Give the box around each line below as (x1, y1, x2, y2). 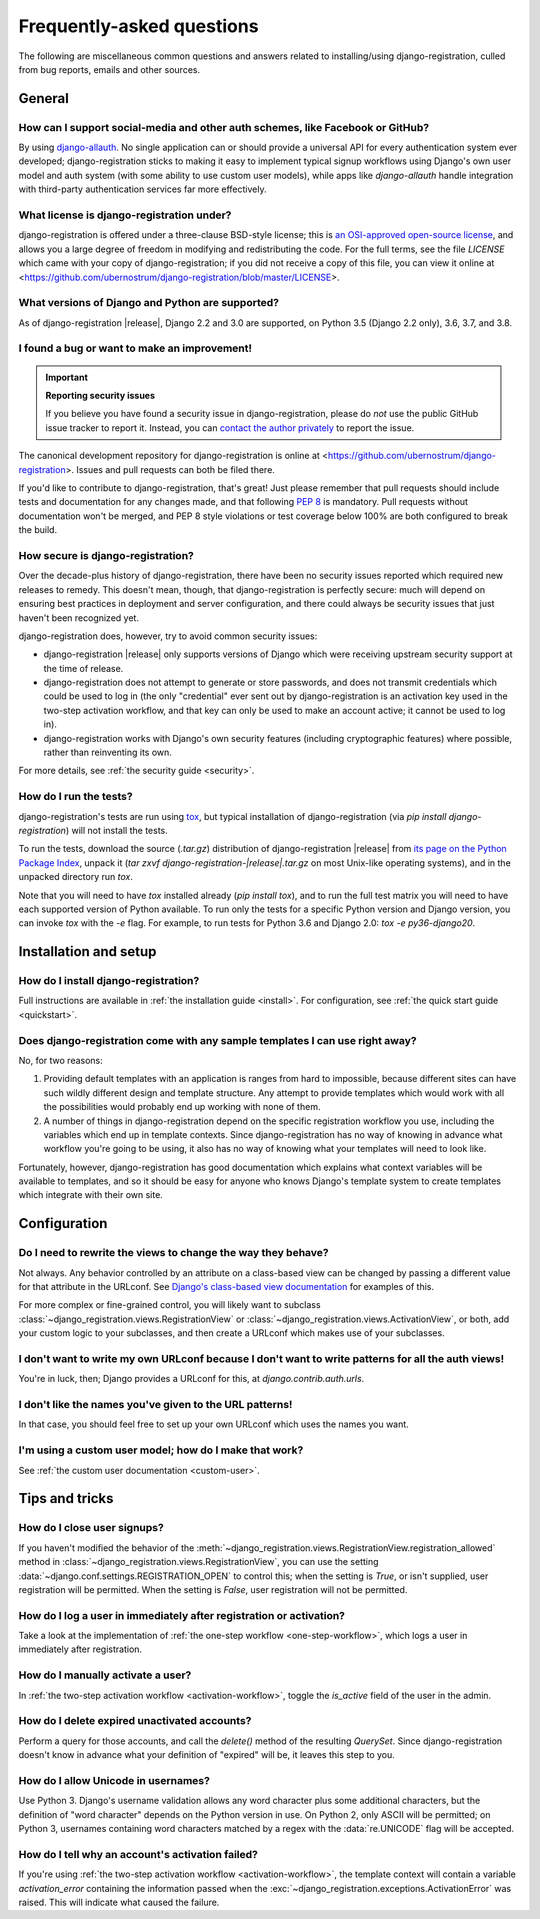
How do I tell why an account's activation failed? (18, 1847, 259, 1861)
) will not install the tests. (65, 824, 169, 836)
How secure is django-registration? (18, 548, 194, 562)
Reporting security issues (45, 390, 155, 402)
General (18, 90, 70, 107)
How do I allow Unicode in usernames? (18, 1773, 210, 1787)
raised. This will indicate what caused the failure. (18, 1896, 220, 1908)
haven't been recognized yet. (18, 611, 140, 624)
